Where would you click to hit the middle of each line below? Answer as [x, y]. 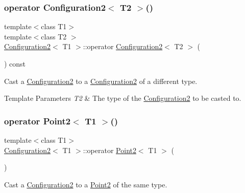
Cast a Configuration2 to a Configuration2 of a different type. [101, 81]
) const [15, 63]
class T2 [54, 36]
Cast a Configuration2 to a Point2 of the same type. [86, 184]
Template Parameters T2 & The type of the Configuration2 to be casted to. [123, 98]
